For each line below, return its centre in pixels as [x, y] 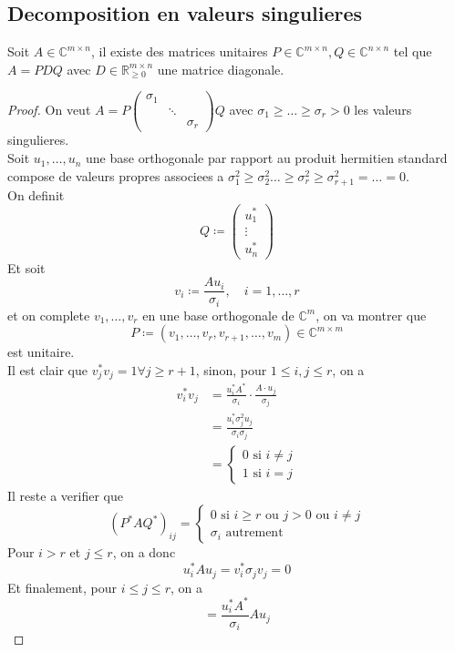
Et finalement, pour [62, 587]
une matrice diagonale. [221, 69]
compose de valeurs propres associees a [116, 175]
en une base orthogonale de [218, 315]
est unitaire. [41, 352]
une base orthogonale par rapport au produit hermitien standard [267, 158]
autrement [254, 533]
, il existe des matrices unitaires [179, 51]
